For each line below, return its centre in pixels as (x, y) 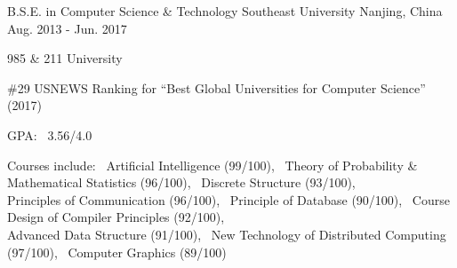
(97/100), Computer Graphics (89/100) (117, 252)
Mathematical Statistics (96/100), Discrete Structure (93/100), (181, 182)
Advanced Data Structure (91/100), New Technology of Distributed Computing (227, 234)
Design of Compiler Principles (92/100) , (116, 217)
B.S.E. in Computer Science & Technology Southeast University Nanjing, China (225, 11)
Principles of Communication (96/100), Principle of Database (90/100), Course (228, 199)
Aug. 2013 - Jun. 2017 (67, 28)
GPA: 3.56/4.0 (50, 134)
